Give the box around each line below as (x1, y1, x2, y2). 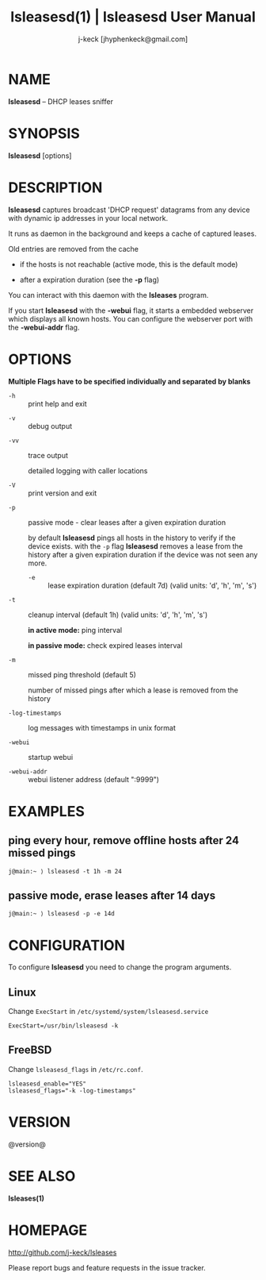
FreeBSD (8, 1043, 52, 1057)
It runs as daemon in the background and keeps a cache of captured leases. (8, 229, 257, 238)
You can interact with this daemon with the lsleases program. (8, 290, 209, 299)
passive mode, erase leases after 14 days (8, 889, 216, 902)
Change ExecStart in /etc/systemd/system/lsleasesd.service (8, 1007, 209, 1016)
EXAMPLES (8, 802, 85, 820)
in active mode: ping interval (28, 625, 123, 634)
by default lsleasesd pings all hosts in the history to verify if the (28, 533, 236, 542)
